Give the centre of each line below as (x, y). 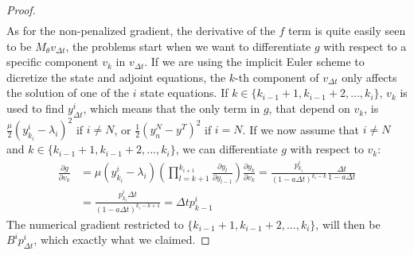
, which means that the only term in (172, 108)
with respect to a (365, 46)
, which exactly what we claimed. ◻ (122, 240)
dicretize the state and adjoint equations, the (116, 77)
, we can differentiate (227, 149)
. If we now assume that (301, 129)
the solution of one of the (68, 93)
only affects (369, 77)
